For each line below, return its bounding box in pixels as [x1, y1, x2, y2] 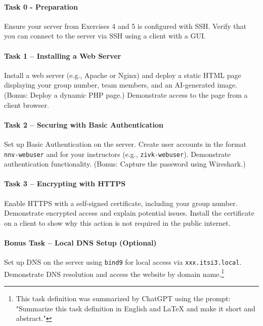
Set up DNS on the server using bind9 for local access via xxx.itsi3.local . [4, 257, 242, 267]
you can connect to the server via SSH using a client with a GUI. [4, 30, 206, 41]
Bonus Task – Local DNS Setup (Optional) [4, 237, 157, 248]
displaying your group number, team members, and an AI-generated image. [4, 79, 238, 90]
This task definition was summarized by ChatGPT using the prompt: [16, 293, 231, 304]
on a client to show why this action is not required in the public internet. [4, 217, 231, 228]
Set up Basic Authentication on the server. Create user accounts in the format [4, 138, 246, 149]
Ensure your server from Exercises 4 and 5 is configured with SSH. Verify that [4, 20, 247, 31]
